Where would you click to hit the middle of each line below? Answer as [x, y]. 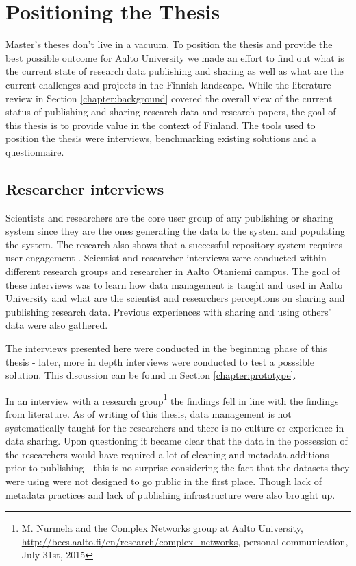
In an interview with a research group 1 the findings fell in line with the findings [172, 399]
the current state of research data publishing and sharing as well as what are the [175, 71]
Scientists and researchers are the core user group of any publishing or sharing [169, 217]
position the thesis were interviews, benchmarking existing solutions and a [161, 138]
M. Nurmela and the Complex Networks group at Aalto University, [162, 528]
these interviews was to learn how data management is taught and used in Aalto [174, 284]
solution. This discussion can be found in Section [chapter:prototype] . [151, 375]
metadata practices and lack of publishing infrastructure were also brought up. [170, 494]
